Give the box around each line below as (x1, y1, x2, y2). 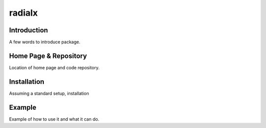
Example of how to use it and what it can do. (9, 116, 100, 122)
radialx (9, 7, 38, 18)
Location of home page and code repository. (9, 64, 100, 71)
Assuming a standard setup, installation (9, 90, 89, 96)
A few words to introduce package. (9, 39, 81, 45)
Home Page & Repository (9, 51, 87, 60)
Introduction (9, 26, 48, 34)
